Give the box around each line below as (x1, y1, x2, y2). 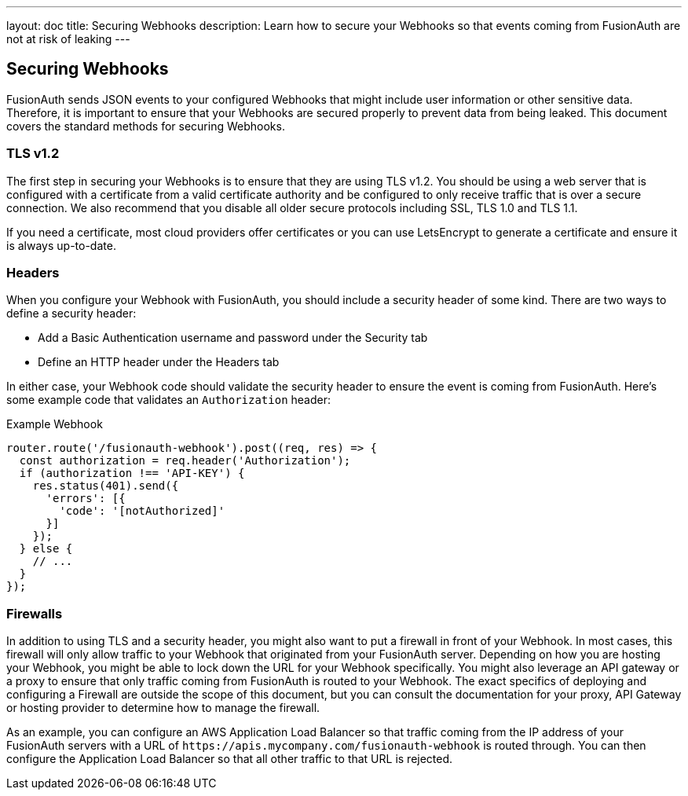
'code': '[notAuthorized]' (59, 504, 225, 518)
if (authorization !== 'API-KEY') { (19, 467, 245, 480)
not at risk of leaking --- (6, 32, 130, 46)
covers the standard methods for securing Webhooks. (6, 119, 285, 133)
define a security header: (6, 306, 137, 321)
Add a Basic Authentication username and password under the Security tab (38, 331, 428, 345)
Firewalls (6, 605, 63, 622)
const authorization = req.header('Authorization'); (19, 454, 351, 468)
